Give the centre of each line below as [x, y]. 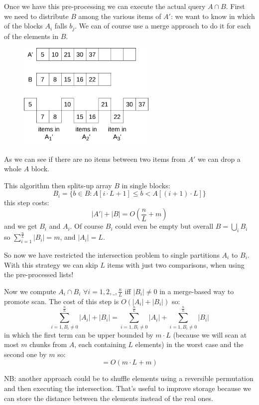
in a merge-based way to [197, 291]
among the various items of [120, 16]
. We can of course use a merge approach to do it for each [163, 26]
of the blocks [23, 26]
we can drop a [219, 159]
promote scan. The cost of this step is [62, 301]
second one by [25, 354]
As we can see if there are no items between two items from [95, 159]
